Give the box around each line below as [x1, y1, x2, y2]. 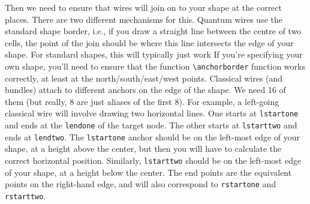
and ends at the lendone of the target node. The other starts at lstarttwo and [5, 119, 297, 131]
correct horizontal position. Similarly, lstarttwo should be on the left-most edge [5, 154, 302, 166]
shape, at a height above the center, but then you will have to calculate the [5, 142, 282, 155]
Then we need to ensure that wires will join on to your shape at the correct [5, 1, 282, 13]
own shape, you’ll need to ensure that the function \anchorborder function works [5, 59, 305, 72]
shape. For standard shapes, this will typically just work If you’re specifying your [5, 48, 303, 61]
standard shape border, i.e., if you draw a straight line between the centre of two [5, 25, 302, 37]
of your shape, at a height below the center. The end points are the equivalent [5, 166, 292, 178]
